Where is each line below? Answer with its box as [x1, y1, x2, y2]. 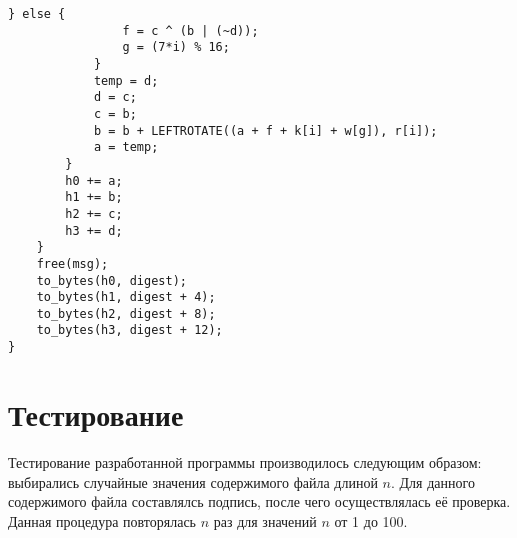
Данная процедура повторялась [8, 510, 197, 531]
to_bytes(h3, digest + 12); [36, 323, 223, 338]
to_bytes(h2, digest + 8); [36, 306, 216, 321]
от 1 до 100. [334, 510, 408, 531]
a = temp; [93, 140, 159, 155]
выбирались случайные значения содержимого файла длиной [8, 471, 378, 492]
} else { [8, 7, 66, 21]
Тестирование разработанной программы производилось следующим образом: [8, 451, 482, 472]
